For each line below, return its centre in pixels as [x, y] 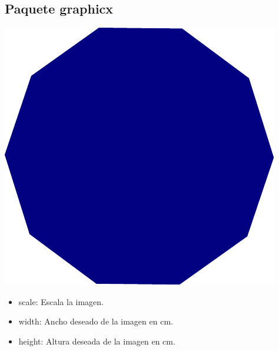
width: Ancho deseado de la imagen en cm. [96, 321]
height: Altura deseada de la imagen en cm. [97, 341]
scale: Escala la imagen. [61, 301]
